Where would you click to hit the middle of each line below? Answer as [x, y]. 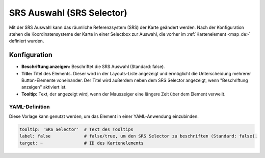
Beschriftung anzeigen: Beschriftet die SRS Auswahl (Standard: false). [93, 67]
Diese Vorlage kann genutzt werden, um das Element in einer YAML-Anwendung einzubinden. [104, 116]
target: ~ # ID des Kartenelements [82, 143]
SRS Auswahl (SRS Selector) [68, 13]
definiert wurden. [26, 41]
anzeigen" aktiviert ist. [44, 87]
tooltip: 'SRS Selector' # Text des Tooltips [76, 129]
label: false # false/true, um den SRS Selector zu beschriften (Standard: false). [138, 136]
